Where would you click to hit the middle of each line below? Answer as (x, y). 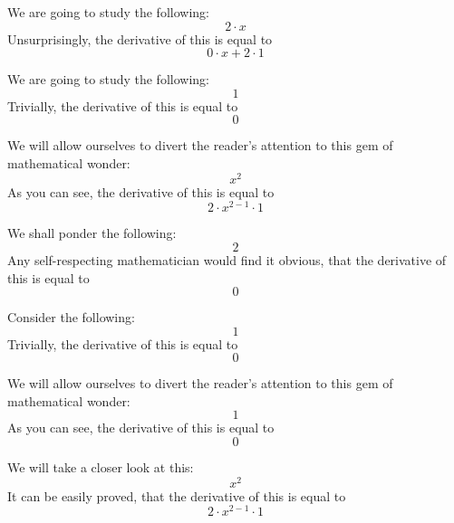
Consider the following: (71, 317)
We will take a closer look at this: (101, 467)
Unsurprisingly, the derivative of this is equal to (140, 38)
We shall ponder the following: (92, 233)
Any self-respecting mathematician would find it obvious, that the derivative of (227, 259)
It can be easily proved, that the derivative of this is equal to (177, 495)
